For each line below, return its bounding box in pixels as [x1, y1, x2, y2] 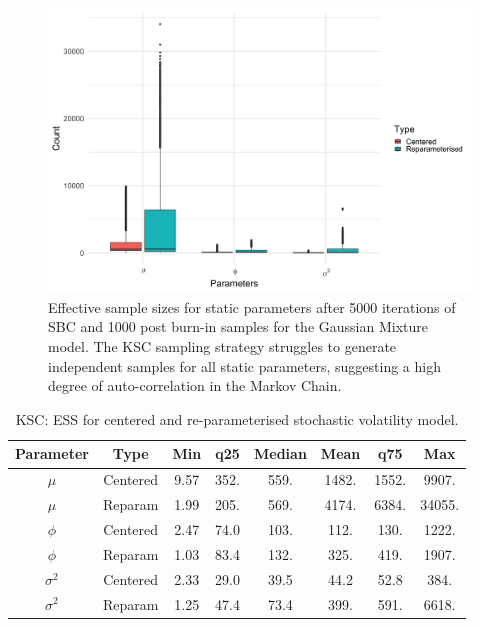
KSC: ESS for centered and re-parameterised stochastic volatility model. [15, 408, 459, 429]
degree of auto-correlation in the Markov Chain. [48, 375, 342, 396]
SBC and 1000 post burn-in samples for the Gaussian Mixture [48, 316, 428, 337]
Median [253, 443, 307, 464]
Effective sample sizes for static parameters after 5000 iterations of [48, 296, 456, 317]
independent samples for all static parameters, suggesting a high [48, 355, 441, 376]
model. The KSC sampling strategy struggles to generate [48, 336, 397, 357]
